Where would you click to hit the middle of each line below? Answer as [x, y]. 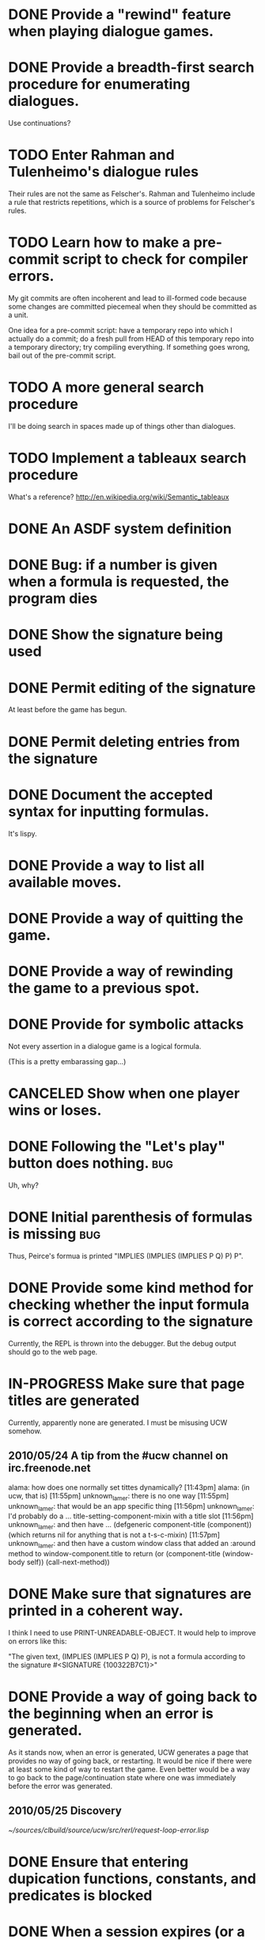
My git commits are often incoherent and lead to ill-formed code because [127, 298]
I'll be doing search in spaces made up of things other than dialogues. [122, 426]
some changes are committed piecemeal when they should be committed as [132, 307]
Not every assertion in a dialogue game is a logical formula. [105, 1046]
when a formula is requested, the [119, 582]
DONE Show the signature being [116, 635]
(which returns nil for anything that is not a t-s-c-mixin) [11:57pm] [114, 1535]
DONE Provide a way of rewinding [121, 972]
